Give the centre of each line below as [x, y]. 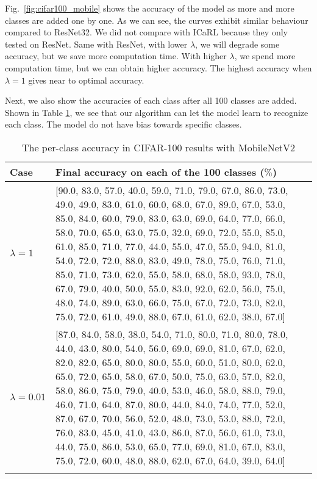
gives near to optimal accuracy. [86, 80]
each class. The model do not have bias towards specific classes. [123, 124]
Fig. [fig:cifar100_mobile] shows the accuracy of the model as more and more [150, 8]
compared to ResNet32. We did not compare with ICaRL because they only [146, 32]
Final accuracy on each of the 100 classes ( [160, 171]
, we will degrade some [237, 44]
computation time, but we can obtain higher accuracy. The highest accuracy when [158, 67]
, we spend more [265, 56]
